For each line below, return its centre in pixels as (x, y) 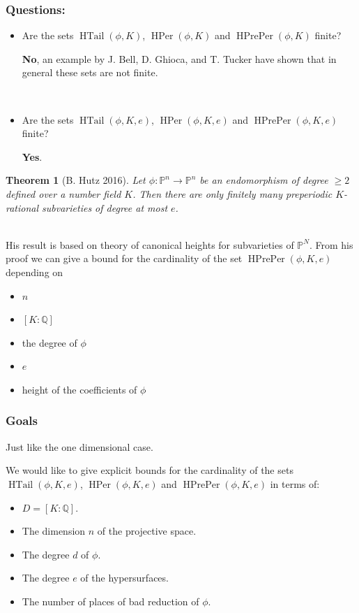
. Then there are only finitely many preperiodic (232, 193)
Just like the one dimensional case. (79, 446)
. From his (331, 244)
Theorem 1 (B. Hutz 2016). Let (76, 180)
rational (22, 207)
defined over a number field (63, 193)
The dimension (54, 531)
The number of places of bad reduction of (110, 601)
